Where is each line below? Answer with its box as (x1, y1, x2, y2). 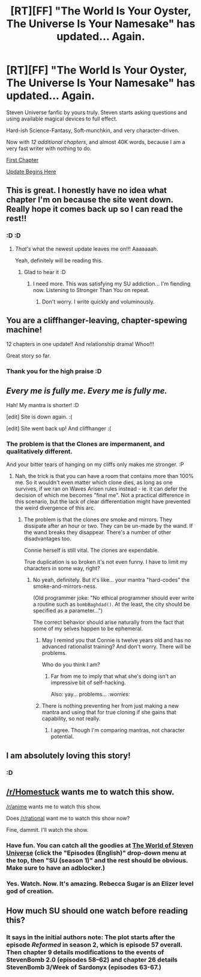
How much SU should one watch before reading (6, 906, 188, 916)
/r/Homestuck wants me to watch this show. (6, 787, 175, 797)
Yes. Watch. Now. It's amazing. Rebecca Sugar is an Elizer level (6, 880, 194, 888)
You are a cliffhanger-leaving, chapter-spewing (6, 315, 187, 326)
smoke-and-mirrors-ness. (32, 583, 97, 590)
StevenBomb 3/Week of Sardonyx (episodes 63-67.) (6, 963, 162, 971)
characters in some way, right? (23, 565, 100, 572)
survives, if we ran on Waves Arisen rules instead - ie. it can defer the (14, 485, 187, 492)
